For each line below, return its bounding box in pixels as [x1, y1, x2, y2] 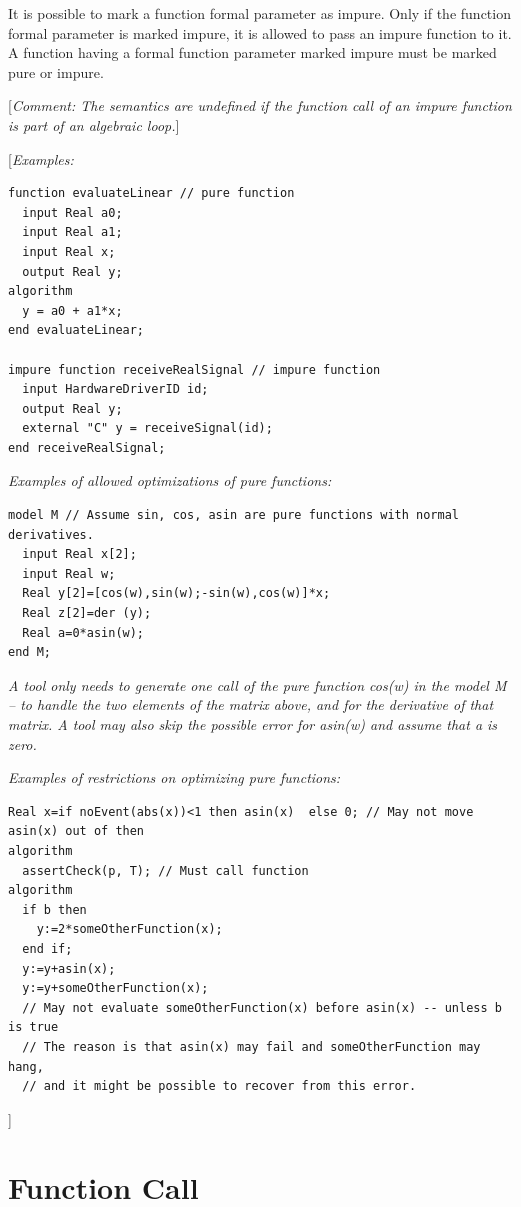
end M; [8, 645, 51, 660]
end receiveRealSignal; [8, 440, 166, 455]
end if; [22, 941, 73, 956]
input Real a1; [22, 225, 123, 240]
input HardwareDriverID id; [22, 382, 209, 397]
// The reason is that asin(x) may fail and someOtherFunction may [22, 1039, 481, 1054]
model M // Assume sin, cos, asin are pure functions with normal [8, 508, 460, 523]
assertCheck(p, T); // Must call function [22, 863, 309, 878]
